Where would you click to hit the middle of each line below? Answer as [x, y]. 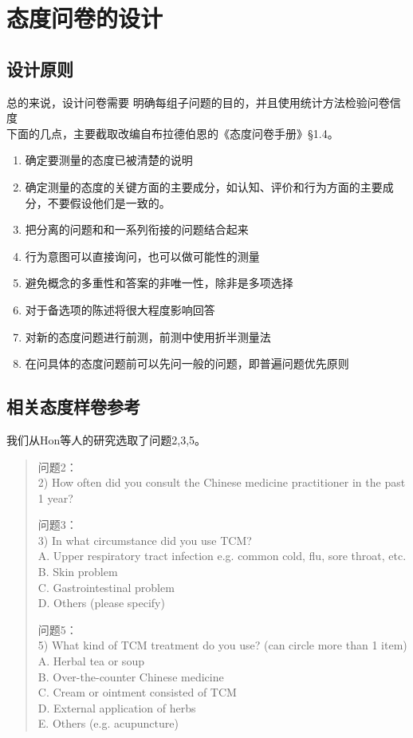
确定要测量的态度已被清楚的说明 [109, 160]
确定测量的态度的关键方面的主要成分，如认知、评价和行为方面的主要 [204, 186]
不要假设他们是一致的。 [109, 202]
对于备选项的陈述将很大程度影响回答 [120, 309]
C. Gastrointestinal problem [106, 587]
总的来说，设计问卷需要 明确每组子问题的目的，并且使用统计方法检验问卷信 [204, 102]
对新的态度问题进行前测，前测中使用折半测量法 [148, 336]
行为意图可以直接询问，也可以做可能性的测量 [142, 256]
